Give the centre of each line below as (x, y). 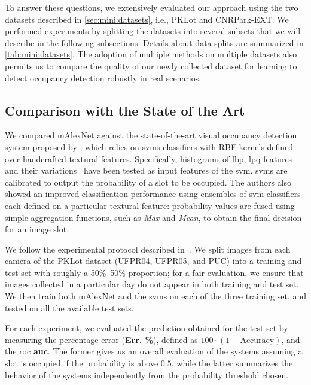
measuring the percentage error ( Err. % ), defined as (101, 339)
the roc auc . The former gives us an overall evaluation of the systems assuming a (154, 351)
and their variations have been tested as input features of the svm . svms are (146, 170)
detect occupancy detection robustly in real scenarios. (103, 78)
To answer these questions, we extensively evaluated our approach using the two (152, 7)
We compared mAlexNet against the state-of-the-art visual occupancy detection (151, 135)
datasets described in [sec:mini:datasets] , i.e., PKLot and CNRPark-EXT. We (147, 19)
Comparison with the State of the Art (125, 110)
